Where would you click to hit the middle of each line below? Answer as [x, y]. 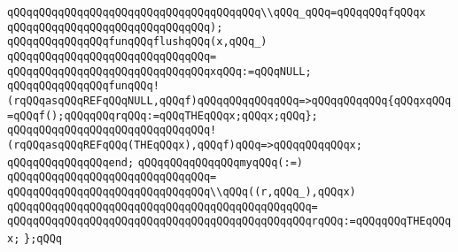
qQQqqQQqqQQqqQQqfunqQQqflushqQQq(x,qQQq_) [137, 42]
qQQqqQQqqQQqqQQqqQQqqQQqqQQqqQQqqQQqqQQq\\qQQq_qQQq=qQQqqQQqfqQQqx [217, 12]
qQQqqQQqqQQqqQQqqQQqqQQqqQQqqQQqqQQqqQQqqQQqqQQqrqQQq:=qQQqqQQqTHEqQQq [229, 221]
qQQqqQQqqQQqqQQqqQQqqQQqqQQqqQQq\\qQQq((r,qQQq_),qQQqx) [182, 191]
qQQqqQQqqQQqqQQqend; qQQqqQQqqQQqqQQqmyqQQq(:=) [155, 162]
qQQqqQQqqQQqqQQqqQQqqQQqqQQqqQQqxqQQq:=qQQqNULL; [159, 71]
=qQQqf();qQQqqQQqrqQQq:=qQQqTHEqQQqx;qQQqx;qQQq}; [163, 115]
